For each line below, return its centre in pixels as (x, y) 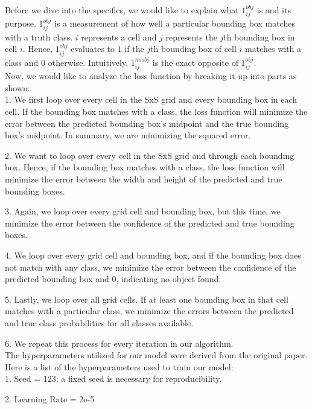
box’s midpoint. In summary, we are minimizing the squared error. (128, 135)
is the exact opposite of (195, 62)
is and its (274, 10)
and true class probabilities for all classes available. (99, 322)
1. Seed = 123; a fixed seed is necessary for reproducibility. (113, 378)
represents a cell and (119, 37)
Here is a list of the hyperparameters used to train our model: (119, 366)
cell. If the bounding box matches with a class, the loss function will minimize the (156, 111)
